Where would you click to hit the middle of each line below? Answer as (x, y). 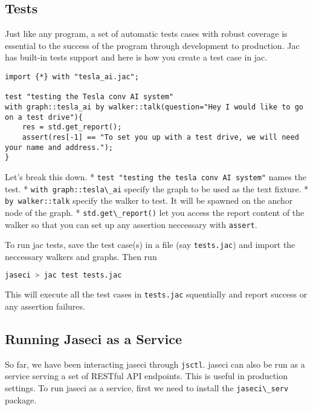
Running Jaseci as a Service (94, 338)
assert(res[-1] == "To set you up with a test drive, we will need (160, 137)
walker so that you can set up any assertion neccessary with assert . (131, 224)
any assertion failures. (45, 306)
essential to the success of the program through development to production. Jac (152, 45)
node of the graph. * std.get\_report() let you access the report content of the (155, 212)
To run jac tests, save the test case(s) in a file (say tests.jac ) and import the (150, 245)
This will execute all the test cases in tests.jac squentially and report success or (156, 294)
